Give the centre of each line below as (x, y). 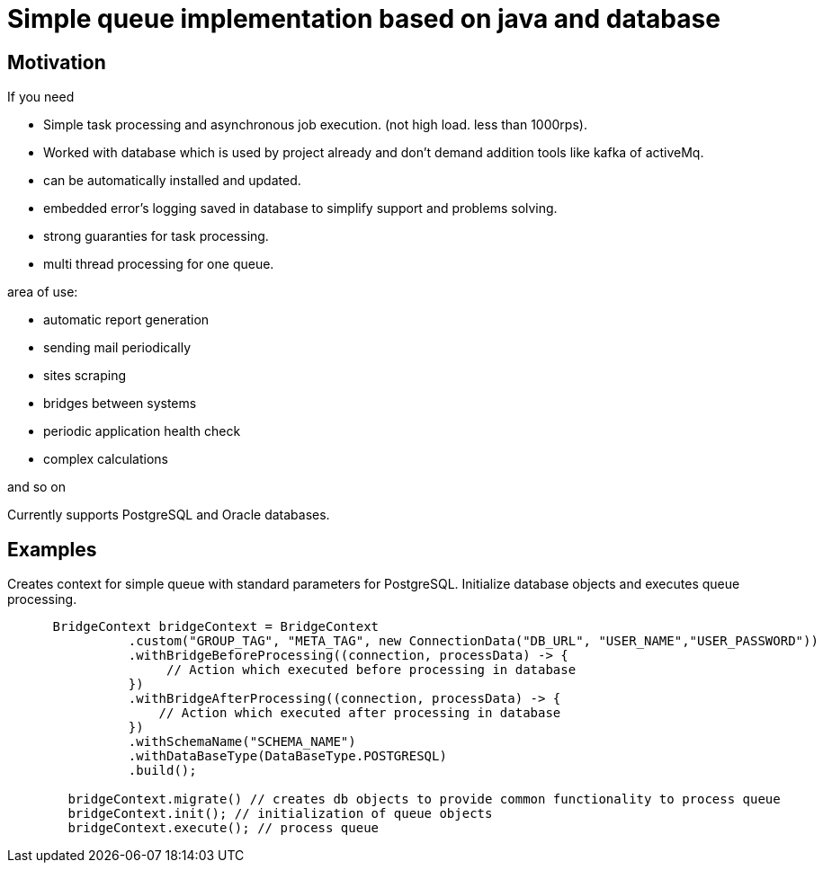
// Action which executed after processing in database (360, 713)
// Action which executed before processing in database (371, 670)
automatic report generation (126, 320)
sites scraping (85, 376)
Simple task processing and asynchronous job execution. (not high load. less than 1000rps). (315, 125)
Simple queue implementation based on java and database (364, 19)
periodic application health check (142, 431)
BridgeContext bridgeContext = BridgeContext (216, 627)
